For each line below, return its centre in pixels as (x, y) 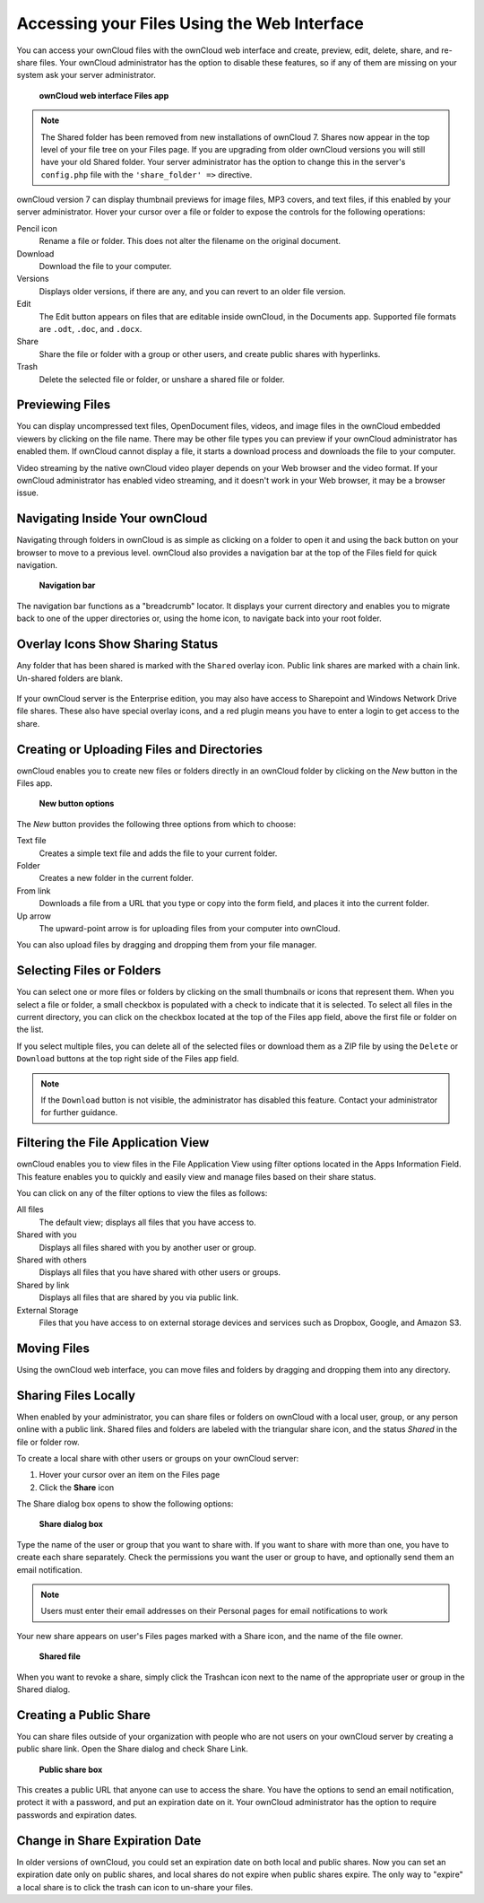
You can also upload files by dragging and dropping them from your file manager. (167, 945)
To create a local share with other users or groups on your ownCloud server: (158, 1458)
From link (34, 890)
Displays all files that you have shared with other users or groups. (160, 1272)
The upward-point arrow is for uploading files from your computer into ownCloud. (190, 928)
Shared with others (52, 1260)
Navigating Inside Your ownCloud (112, 519)
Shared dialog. (43, 1689)
